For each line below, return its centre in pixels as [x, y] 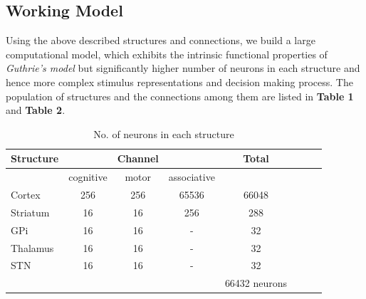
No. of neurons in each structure [164, 133]
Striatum [30, 212]
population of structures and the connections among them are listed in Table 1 [180, 96]
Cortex [26, 195]
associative [192, 177]
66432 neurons [256, 283]
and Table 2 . [36, 110]
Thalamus [32, 247]
